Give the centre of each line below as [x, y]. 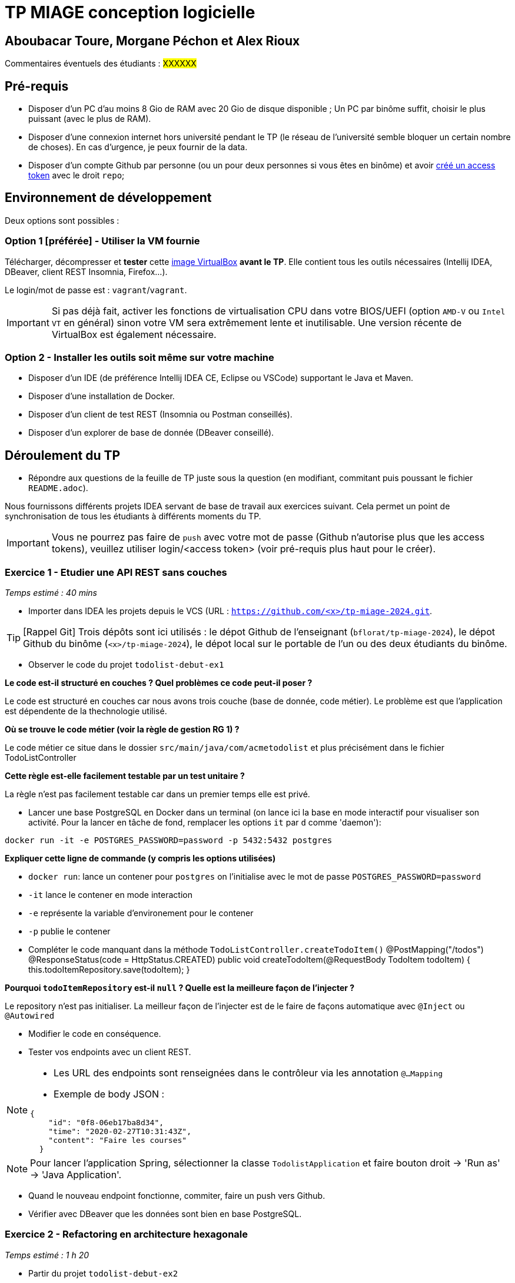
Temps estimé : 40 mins [51, 592]
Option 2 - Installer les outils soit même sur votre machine [139, 357]
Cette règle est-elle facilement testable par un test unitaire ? [125, 775]
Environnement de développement [108, 198]
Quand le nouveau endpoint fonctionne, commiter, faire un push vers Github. [177, 1195]
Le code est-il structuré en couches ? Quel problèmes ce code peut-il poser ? [159, 682]
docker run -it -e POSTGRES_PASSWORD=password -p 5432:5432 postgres [169, 840]
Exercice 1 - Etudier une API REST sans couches [116, 572]
